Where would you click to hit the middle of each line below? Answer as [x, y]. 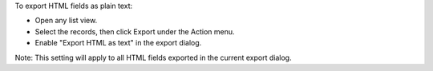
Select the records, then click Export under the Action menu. [135, 31]
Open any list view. [66, 21]
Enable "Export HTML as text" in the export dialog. [118, 43]
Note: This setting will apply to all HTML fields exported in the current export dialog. [153, 57]
